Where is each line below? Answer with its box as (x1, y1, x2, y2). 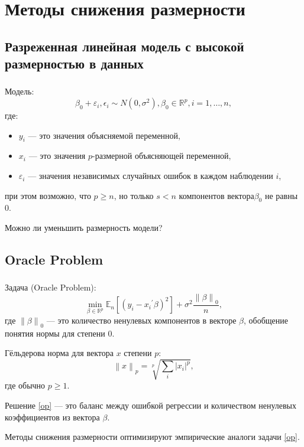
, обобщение (244, 314, 288, 326)
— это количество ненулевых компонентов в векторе (46, 314, 237, 326)
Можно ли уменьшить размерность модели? (5, 221, 163, 234)
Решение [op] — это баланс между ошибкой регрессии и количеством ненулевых (5, 399, 297, 412)
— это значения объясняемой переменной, (28, 129, 180, 141)
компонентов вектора (179, 189, 254, 201)
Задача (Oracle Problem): (5, 281, 96, 293)
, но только (114, 189, 154, 201)
